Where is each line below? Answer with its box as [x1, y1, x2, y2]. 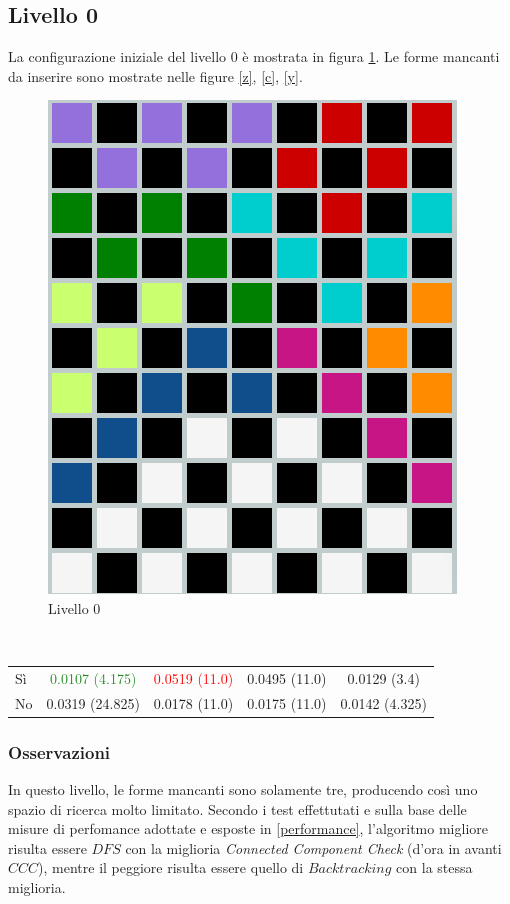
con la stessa [396, 857, 473, 878]
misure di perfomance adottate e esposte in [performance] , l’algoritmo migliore [8, 818, 488, 839]
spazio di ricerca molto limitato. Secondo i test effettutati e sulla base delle [8, 798, 467, 819]
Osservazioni [8, 739, 111, 764]
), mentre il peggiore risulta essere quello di [38, 857, 304, 878]
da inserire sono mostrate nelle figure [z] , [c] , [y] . [8, 65, 303, 86]
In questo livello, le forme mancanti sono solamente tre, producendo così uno [8, 779, 478, 800]
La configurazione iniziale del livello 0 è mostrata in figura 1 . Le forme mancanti [8, 46, 500, 67]
